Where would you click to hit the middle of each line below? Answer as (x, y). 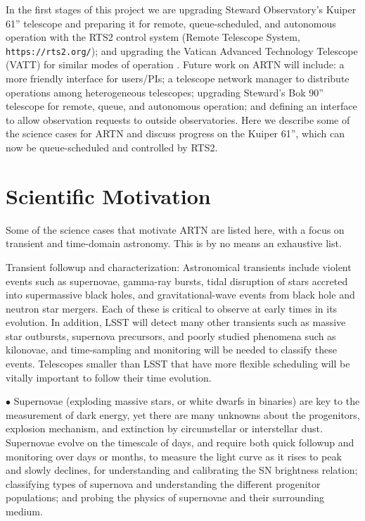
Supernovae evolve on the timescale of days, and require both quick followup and (180, 442)
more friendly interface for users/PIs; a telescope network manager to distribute (178, 79)
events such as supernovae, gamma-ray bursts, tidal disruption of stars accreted (177, 281)
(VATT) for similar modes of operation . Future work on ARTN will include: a (175, 64)
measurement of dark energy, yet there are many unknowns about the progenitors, (183, 414)
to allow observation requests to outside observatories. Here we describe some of (178, 119)
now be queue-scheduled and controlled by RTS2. (112, 147)
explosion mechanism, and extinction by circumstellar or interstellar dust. (164, 428)
